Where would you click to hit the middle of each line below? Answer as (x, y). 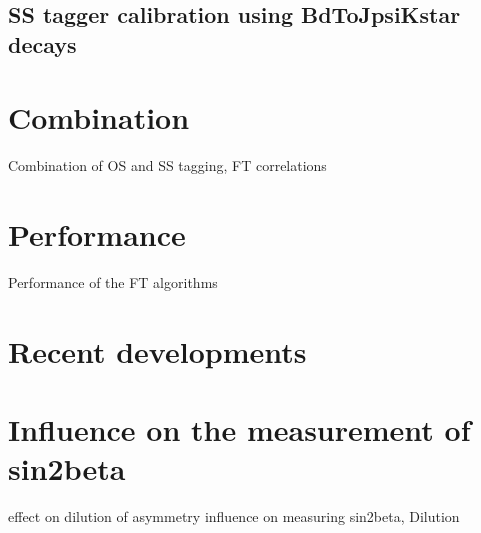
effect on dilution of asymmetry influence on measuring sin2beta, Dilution (234, 516)
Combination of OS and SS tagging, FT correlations (167, 165)
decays (42, 43)
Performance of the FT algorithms (113, 282)
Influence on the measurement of (239, 429)
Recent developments (157, 350)
